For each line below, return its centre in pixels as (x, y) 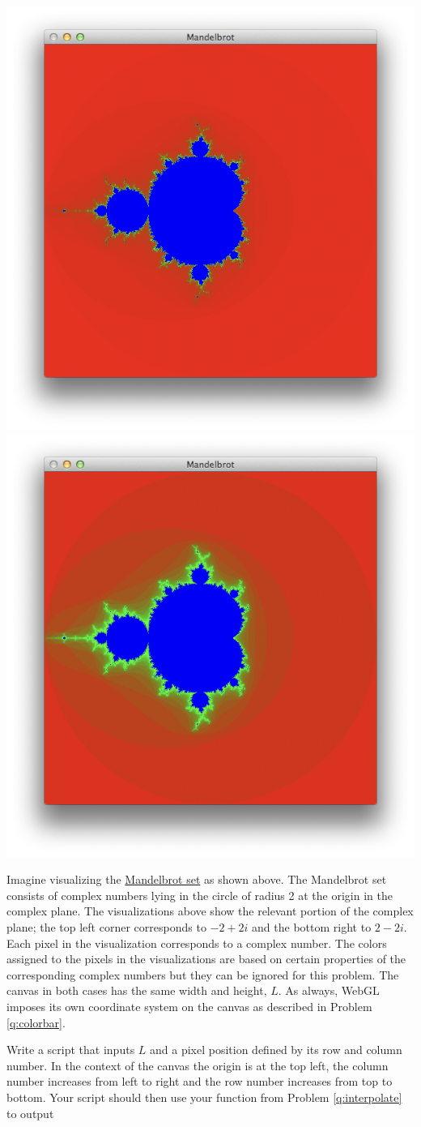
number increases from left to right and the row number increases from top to (200, 1081)
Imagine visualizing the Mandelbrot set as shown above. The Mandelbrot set (197, 879)
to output (30, 1113)
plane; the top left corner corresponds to (106, 927)
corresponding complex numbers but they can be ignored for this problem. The (203, 974)
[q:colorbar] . (36, 1022)
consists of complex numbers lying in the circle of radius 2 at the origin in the (200, 895)
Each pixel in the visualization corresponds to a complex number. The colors (197, 943)
